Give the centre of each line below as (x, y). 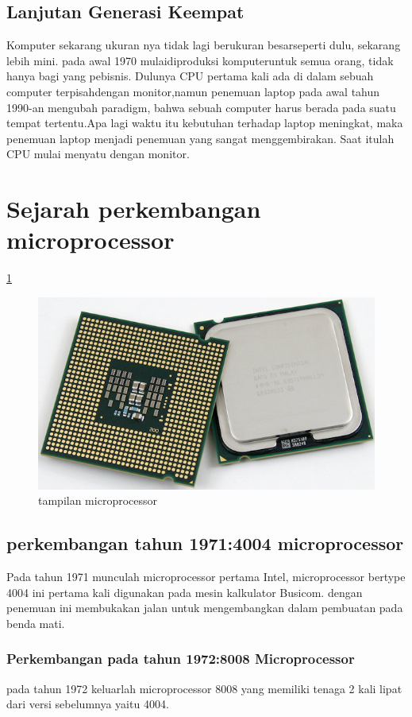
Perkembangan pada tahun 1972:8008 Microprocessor (181, 659)
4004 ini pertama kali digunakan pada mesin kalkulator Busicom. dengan (185, 592)
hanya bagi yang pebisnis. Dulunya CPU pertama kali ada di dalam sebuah (190, 76)
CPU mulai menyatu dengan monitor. (98, 154)
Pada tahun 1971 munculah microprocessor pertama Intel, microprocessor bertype (206, 576)
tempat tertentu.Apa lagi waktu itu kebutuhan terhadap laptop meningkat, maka (205, 123)
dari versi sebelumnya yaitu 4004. (88, 704)
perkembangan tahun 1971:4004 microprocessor (205, 543)
